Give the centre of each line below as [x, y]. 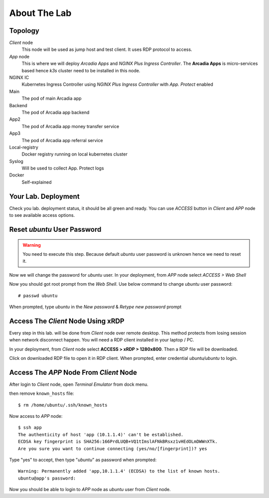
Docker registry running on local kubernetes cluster [75, 154]
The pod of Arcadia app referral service [62, 140]
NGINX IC [19, 78]
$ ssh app [30, 428]
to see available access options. [42, 215]
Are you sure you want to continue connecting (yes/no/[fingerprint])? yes [113, 448]
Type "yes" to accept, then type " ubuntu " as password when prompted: [83, 460]
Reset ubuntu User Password [55, 229]
